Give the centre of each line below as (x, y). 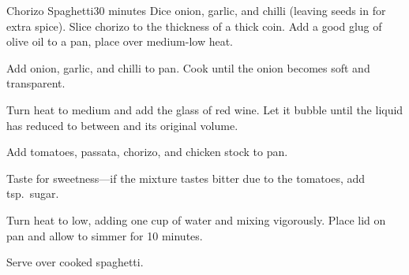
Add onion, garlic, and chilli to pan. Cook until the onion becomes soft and (188, 67)
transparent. (36, 83)
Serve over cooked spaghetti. (75, 262)
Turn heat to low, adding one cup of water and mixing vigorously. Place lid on (196, 219)
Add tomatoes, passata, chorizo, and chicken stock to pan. (147, 152)
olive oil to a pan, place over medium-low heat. (120, 41)
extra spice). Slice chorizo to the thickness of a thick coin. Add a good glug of (194, 26)
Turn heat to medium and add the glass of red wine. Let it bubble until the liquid (205, 109)
